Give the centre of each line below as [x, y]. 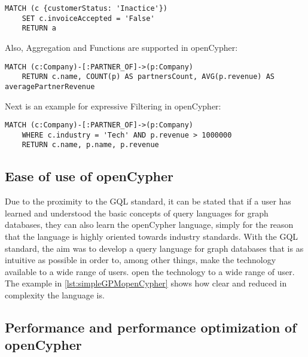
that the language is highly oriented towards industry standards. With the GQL [152, 237]
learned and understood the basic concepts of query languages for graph [137, 213]
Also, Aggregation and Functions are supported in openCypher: [121, 47]
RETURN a [39, 28]
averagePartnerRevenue [50, 86]
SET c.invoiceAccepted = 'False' [88, 18]
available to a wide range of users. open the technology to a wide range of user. [150, 271]
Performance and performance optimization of [151, 327]
